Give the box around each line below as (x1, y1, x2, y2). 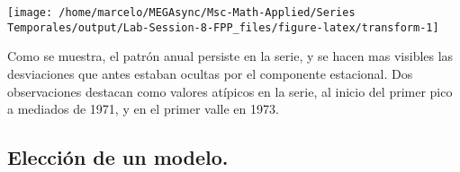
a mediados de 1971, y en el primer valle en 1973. (7, 99, 279, 118)
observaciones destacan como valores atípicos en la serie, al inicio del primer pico (7, 82, 453, 100)
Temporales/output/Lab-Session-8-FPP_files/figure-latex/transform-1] (7, 21, 439, 34)
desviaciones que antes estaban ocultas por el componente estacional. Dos (7, 64, 413, 82)
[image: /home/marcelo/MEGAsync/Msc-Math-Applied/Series (7, 6, 356, 19)
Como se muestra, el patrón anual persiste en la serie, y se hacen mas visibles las (7, 47, 454, 65)
